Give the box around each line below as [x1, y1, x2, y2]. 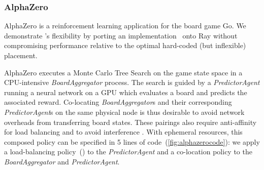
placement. [4, 50, 38, 60]
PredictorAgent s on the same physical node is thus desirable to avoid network [4, 106, 245, 117]
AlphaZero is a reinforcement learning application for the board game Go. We [4, 20, 246, 31]
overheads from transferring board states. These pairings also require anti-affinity [4, 116, 257, 127]
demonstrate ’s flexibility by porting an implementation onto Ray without [4, 30, 238, 40]
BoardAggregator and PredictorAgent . [4, 156, 120, 166]
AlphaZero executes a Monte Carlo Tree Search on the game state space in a [4, 67, 243, 77]
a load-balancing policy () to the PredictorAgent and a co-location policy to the [4, 146, 252, 157]
